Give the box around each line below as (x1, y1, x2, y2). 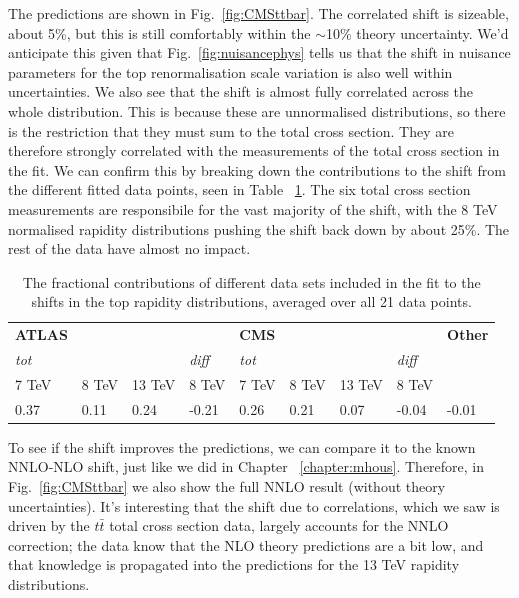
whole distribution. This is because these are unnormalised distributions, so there (8, 100, 506, 121)
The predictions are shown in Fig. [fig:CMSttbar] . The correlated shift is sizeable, (8, 3, 509, 23)
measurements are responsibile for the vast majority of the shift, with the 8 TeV (8, 198, 498, 219)
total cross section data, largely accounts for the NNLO (109, 515, 449, 536)
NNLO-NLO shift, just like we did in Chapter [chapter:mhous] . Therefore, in (8, 456, 485, 477)
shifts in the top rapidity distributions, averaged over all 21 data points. (31, 291, 472, 312)
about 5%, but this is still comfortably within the (8, 22, 311, 43)
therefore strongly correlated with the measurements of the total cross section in (8, 140, 500, 161)
